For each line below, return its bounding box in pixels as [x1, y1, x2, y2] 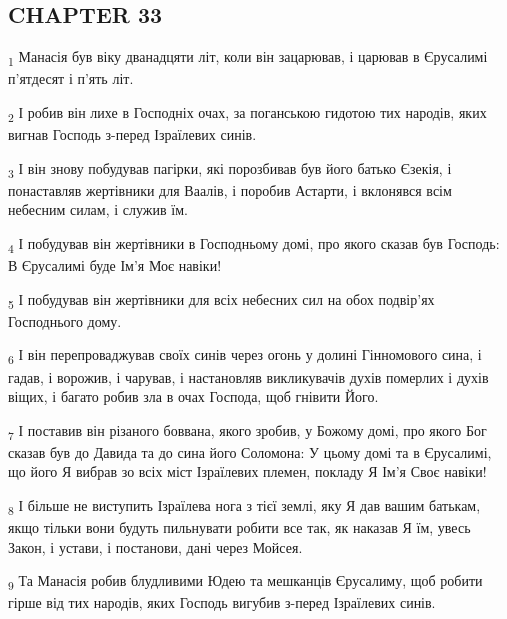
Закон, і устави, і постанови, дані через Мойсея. [8, 536, 303, 557]
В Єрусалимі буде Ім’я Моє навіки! [8, 255, 222, 276]
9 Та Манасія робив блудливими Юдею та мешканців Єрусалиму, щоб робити [8, 570, 483, 594]
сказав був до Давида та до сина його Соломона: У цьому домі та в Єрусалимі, [8, 441, 492, 462]
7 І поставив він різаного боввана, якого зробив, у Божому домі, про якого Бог [8, 419, 487, 443]
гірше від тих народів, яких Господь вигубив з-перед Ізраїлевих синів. [8, 592, 436, 613]
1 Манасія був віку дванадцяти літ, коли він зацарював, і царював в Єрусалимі [8, 46, 488, 69]
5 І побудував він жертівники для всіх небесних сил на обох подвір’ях [8, 288, 435, 312]
